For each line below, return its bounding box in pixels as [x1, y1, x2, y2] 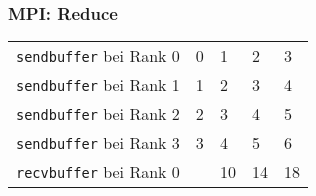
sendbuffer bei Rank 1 [16, 73, 180, 97]
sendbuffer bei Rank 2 [16, 102, 180, 126]
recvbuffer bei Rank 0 [16, 160, 180, 184]
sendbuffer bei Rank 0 [16, 44, 180, 68]
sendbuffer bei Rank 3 [16, 131, 180, 155]
